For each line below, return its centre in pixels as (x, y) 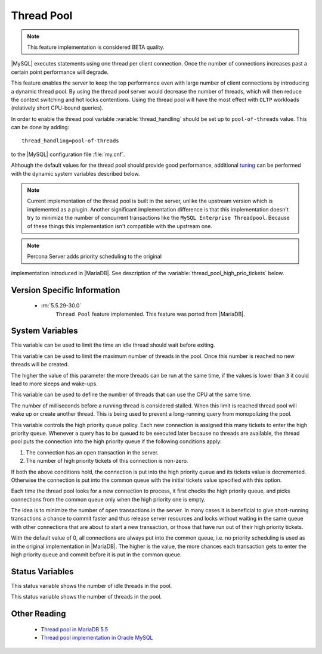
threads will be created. (40, 365)
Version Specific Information (66, 290)
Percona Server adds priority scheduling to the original (95, 257)
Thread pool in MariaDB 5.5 (75, 629)
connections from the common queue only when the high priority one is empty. (108, 499)
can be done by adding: (40, 127)
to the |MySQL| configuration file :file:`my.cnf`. (68, 154)
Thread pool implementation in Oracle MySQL (97, 638)
